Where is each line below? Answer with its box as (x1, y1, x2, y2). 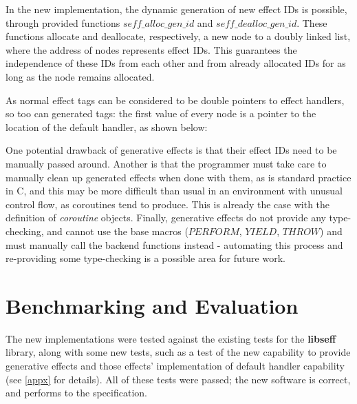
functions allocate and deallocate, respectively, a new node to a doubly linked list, (6, 29, 351, 43)
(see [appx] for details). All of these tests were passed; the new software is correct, (6, 372, 351, 386)
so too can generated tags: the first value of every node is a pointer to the (6, 106, 316, 121)
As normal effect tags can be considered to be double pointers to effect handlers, (6, 92, 345, 107)
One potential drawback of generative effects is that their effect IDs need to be (6, 143, 337, 157)
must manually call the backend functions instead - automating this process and (6, 237, 343, 252)
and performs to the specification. (6, 385, 147, 400)
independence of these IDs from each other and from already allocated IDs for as (6, 56, 346, 70)
